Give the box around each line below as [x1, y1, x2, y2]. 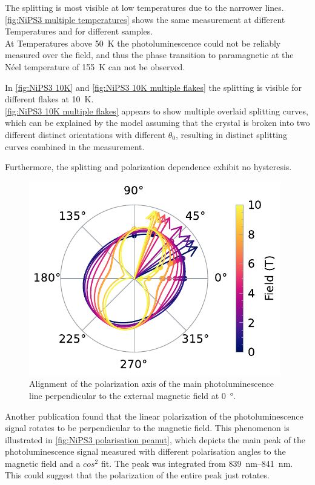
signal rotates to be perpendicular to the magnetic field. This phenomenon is [5, 421, 290, 434]
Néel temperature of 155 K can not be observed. [5, 60, 185, 73]
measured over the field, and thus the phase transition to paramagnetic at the [5, 48, 294, 61]
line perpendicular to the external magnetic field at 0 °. [29, 389, 236, 401]
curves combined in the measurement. [5, 140, 145, 153]
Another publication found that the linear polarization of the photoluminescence [5, 409, 303, 422]
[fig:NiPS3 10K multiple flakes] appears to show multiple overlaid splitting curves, [5, 104, 308, 117]
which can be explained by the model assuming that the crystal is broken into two [5, 116, 310, 129]
